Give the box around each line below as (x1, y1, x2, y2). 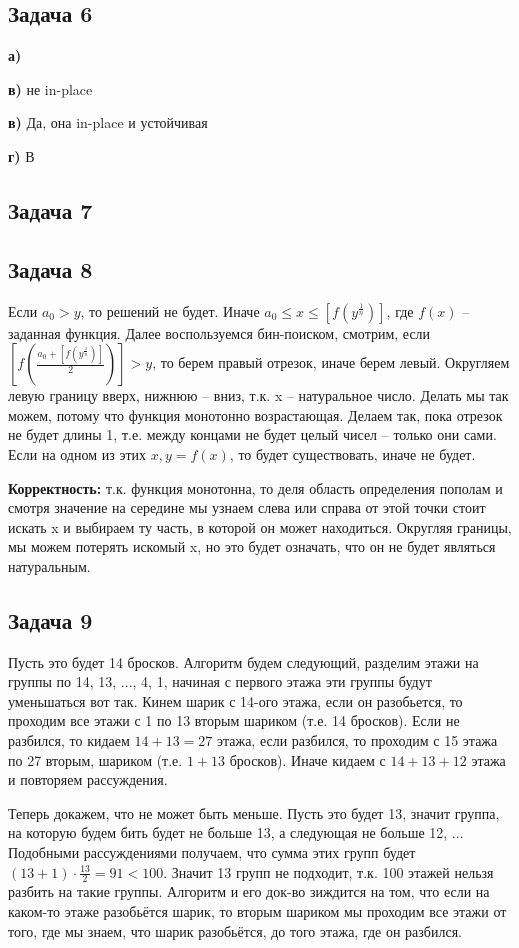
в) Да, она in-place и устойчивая (8, 112, 208, 133)
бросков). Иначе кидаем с (229, 749, 386, 770)
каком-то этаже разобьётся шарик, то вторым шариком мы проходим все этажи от (8, 901, 507, 922)
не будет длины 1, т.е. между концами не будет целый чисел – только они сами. (8, 424, 497, 445)
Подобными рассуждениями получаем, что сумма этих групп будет (8, 842, 416, 863)
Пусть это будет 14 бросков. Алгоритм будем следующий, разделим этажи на (8, 651, 479, 672)
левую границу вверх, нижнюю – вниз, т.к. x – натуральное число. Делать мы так (8, 385, 509, 406)
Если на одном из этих (8, 443, 147, 464)
